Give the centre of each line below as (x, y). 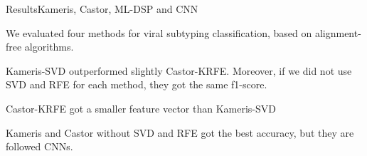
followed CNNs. (39, 146)
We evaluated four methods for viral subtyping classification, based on (159, 32)
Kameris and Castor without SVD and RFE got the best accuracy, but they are (180, 132)
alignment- (338, 32)
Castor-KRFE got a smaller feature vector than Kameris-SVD (141, 108)
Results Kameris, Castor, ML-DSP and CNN (102, 9)
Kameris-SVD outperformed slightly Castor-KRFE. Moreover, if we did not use (179, 70)
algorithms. (49, 47)
